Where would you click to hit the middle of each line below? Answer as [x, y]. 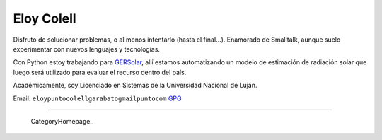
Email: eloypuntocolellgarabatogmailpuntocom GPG [97, 98]
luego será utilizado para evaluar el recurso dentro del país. [100, 72]
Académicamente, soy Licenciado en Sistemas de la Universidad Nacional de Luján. [135, 86]
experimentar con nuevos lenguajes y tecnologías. [87, 49]
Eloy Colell [45, 18]
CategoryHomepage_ [62, 121]
